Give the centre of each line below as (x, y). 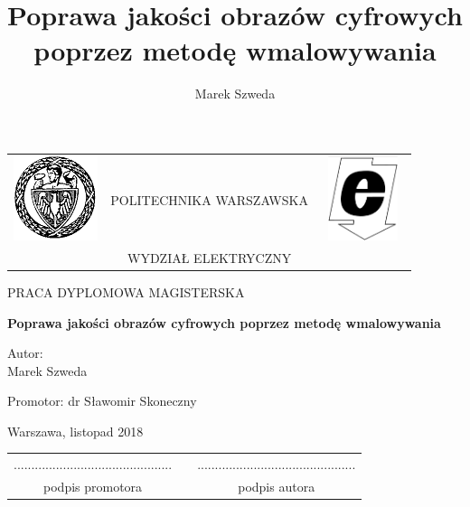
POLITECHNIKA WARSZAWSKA (209, 199)
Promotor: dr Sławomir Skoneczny (102, 401)
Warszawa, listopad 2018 (75, 431)
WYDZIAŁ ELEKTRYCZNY (210, 257)
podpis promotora (93, 487)
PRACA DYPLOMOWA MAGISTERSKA (126, 291)
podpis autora (277, 487)
